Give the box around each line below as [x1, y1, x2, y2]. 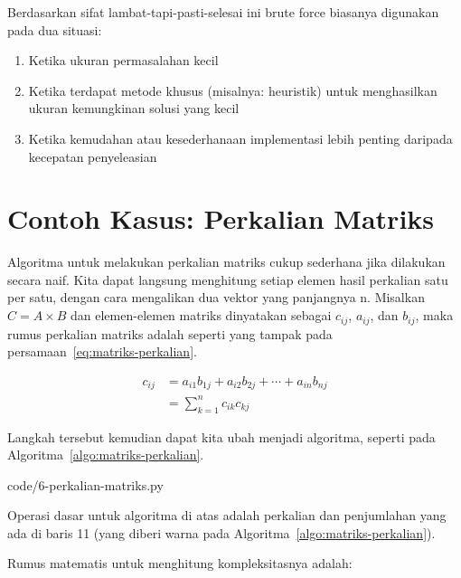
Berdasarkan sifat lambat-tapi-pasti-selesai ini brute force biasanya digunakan [7, 3, 439, 21]
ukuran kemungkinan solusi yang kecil [28, 99, 240, 118]
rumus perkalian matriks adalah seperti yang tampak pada [7, 324, 333, 343]
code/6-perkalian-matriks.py [7, 475, 164, 494]
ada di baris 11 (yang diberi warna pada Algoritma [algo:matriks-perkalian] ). [7, 523, 436, 542]
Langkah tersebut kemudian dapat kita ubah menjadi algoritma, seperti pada [7, 427, 436, 446]
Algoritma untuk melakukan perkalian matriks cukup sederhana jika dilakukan [7, 252, 446, 271]
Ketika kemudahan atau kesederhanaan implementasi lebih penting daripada [28, 128, 453, 147]
